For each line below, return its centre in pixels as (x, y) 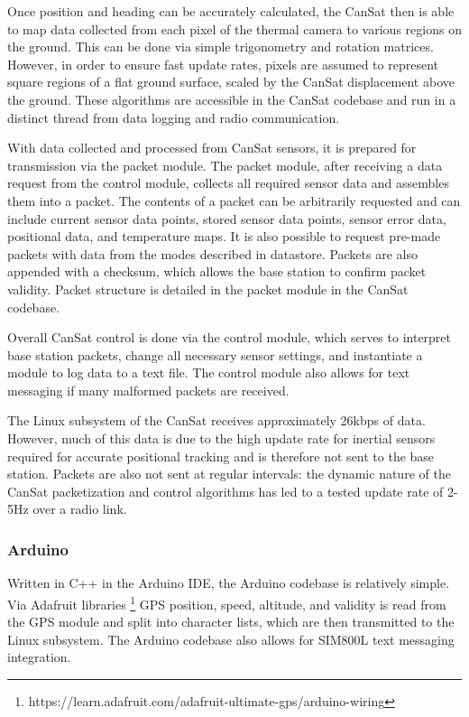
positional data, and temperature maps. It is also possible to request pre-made (224, 236)
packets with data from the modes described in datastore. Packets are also (212, 253)
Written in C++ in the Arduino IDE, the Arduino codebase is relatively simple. (229, 583)
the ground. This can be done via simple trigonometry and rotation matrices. (221, 47)
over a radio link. (80, 509)
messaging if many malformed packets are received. (148, 390)
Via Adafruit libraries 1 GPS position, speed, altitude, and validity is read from (227, 602)
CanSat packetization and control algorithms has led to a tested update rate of (225, 491)
